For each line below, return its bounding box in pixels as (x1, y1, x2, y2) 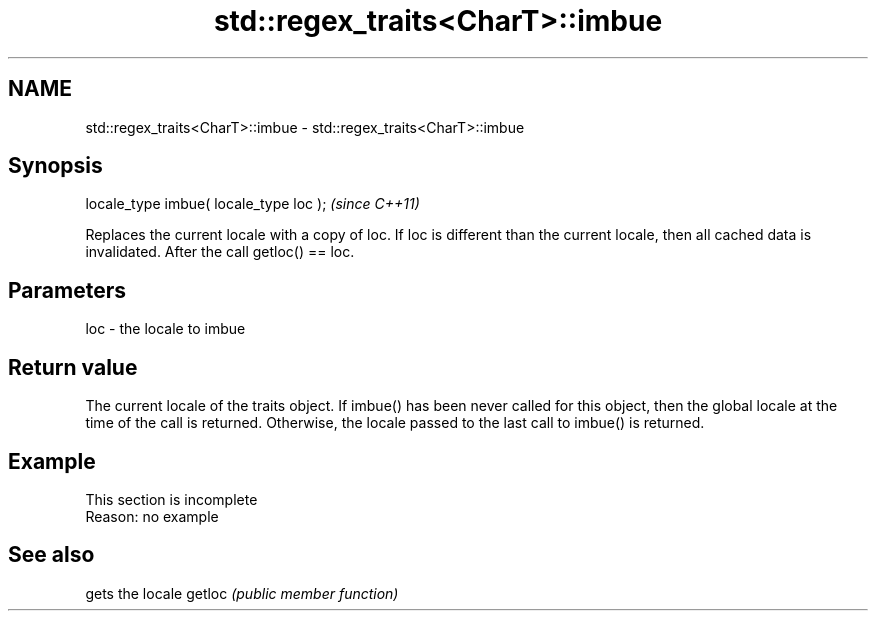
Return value (8, 354, 138, 380)
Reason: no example (85, 507, 219, 525)
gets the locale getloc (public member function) (85, 584, 399, 602)
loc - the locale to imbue (85, 320, 246, 338)
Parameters (8, 277, 126, 303)
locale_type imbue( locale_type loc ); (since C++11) (85, 195, 420, 213)
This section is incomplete (85, 490, 258, 508)
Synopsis (8, 153, 103, 179)
